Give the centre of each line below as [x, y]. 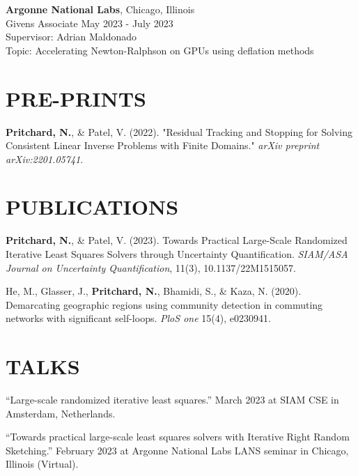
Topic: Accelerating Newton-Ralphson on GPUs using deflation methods [160, 50]
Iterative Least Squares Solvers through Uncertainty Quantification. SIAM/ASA [177, 254]
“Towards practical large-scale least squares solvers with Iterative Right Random [178, 437]
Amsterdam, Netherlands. [61, 413]
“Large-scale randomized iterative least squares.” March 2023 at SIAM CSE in [172, 400]
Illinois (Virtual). [42, 464]
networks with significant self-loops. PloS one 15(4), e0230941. [138, 318]
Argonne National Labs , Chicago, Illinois [100, 9]
